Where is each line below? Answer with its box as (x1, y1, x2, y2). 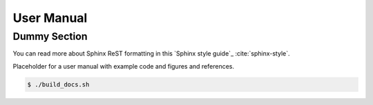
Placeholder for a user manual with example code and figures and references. (12, 62, 235, 70)
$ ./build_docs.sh (27, 80, 90, 89)
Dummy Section (12, 30, 88, 43)
